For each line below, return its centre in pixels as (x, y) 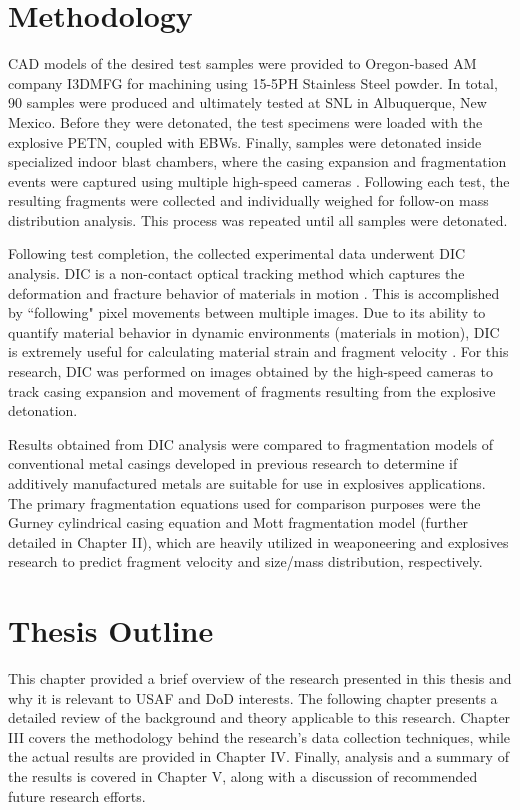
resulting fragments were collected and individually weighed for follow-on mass (248, 200)
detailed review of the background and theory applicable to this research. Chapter (259, 717)
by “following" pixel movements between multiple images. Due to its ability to (247, 312)
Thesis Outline (111, 630)
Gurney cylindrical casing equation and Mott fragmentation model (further (238, 522)
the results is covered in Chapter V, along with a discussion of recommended (243, 776)
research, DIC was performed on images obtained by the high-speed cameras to (250, 371)
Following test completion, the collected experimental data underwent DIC (237, 253)
